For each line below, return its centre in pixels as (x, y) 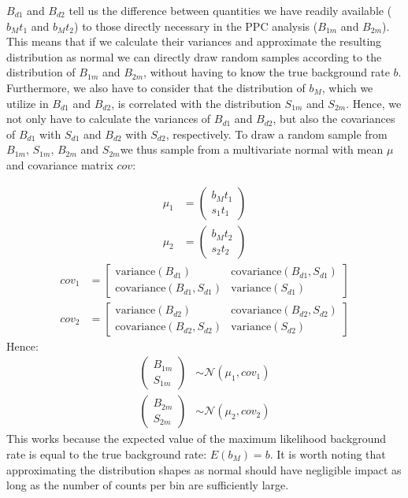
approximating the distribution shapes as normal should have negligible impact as (204, 469)
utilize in (28, 103)
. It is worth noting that (328, 453)
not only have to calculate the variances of (109, 119)
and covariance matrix (60, 164)
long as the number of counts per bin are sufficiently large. (148, 485)
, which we (347, 87)
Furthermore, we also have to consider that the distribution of (156, 87)
